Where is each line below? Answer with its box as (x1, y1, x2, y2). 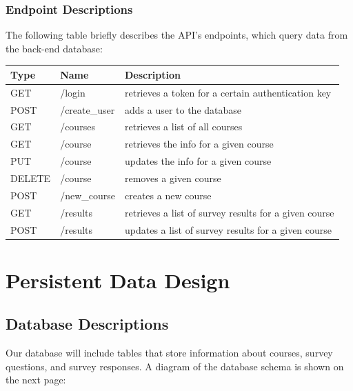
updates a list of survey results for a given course (124, 222, 332, 237)
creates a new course (124, 188, 212, 202)
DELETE (10, 170, 51, 185)
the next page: (6, 372, 66, 387)
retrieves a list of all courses (124, 119, 243, 134)
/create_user (60, 102, 115, 117)
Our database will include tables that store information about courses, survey (6, 345, 333, 360)
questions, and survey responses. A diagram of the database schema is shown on (6, 359, 344, 373)
